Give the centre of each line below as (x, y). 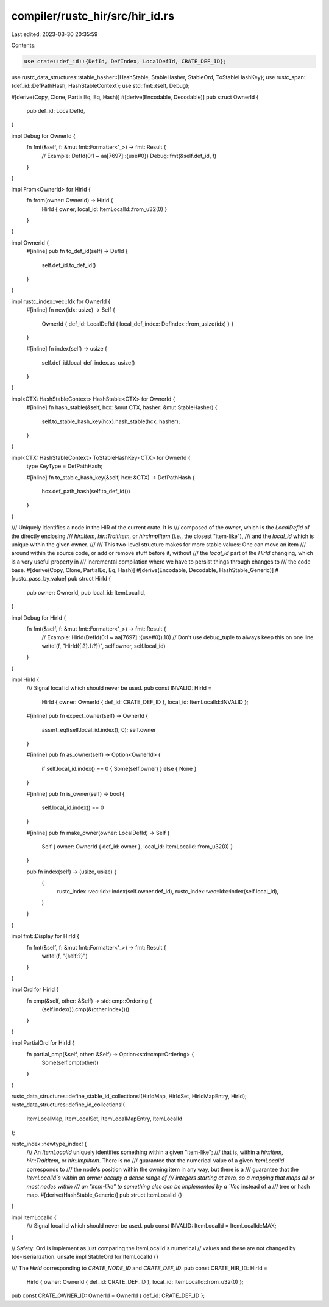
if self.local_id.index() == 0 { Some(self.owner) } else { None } (119, 768)
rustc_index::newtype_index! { (49, 1144)
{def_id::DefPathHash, (39, 86)
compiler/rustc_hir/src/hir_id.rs (93, 16)
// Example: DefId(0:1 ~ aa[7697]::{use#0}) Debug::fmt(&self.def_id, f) (129, 156)
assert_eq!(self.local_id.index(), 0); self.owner (99, 729)
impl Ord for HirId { (35, 990)
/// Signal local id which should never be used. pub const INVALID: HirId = (119, 688)
